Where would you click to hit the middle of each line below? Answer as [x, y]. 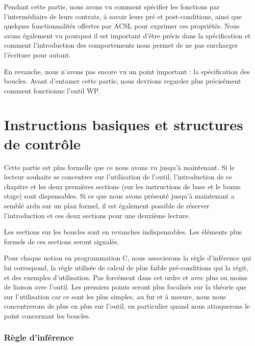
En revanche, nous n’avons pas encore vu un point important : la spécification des [127, 71]
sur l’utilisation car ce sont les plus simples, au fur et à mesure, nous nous [115, 296]
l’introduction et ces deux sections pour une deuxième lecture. [97, 215]
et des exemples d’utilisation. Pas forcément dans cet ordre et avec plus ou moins [126, 277]
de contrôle [42, 143]
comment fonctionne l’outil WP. [52, 90]
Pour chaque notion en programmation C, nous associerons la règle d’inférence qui [127, 258]
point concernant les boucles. [47, 315]
